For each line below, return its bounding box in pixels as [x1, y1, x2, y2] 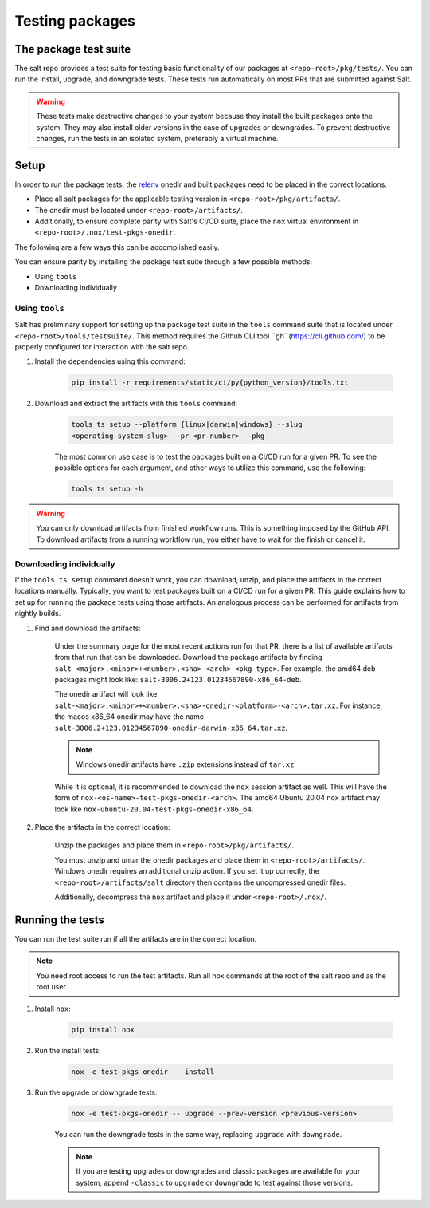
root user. [36, 982, 68, 992]
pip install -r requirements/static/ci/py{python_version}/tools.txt [71, 378, 349, 387]
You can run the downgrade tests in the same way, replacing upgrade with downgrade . [54, 1130, 342, 1139]
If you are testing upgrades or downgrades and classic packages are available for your [76, 1167, 361, 1176]
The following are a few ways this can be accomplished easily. [14, 242, 220, 251]
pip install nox [71, 1025, 135, 1035]
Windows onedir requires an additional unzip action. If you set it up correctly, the [54, 867, 320, 876]
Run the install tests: [34, 1046, 101, 1056]
